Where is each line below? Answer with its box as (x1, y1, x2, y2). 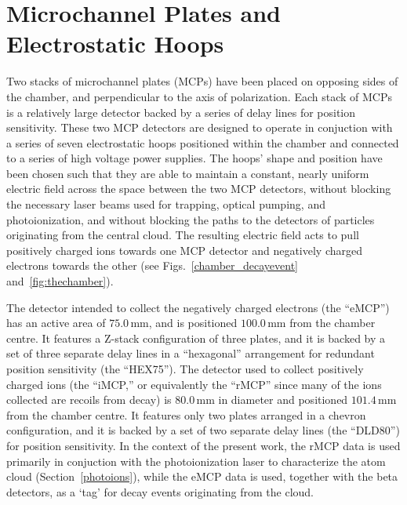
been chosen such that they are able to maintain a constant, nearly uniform (6, 165, 369, 181)
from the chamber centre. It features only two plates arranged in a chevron (6, 406, 366, 423)
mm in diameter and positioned (196, 391, 348, 408)
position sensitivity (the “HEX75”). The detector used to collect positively (6, 361, 364, 376)
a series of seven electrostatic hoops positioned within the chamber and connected (6, 134, 399, 151)
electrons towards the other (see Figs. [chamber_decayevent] (6, 257, 298, 274)
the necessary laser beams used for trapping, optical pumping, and (6, 196, 325, 213)
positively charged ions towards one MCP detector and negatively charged (6, 242, 363, 258)
